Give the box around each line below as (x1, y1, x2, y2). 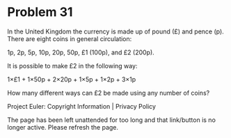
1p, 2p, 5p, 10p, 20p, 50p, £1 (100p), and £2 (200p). (7, 48, 154, 56)
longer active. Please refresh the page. (7, 123, 119, 131)
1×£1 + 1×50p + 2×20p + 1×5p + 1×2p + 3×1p (7, 75, 136, 84)
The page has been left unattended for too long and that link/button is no (7, 116, 216, 124)
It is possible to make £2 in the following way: (7, 61, 138, 70)
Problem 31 (7, 4, 73, 20)
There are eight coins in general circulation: (7, 34, 132, 43)
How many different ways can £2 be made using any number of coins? (7, 89, 210, 97)
